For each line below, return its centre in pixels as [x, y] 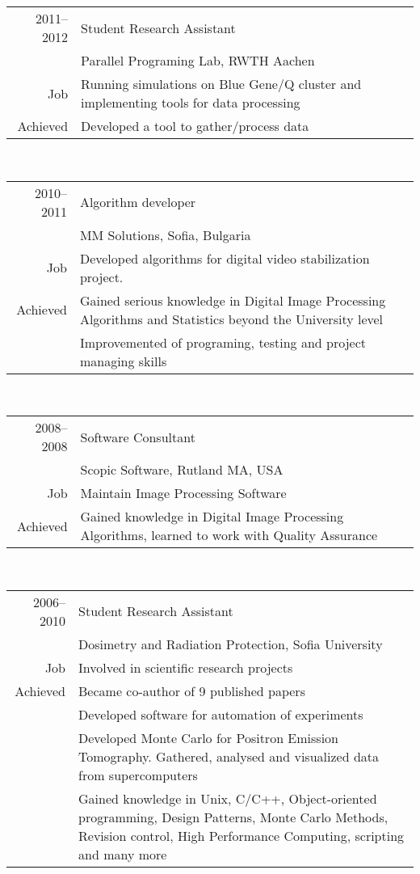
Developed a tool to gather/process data [195, 126]
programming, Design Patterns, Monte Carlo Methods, [233, 817]
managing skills [123, 361]
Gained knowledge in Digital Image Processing [212, 517]
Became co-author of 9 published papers [192, 690]
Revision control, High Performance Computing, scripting [241, 835]
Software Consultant [138, 437]
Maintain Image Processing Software [183, 493]
